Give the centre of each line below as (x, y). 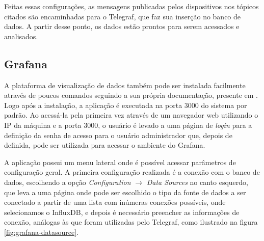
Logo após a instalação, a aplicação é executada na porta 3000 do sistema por (126, 105)
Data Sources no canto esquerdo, (197, 182)
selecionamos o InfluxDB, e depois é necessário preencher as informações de (122, 212)
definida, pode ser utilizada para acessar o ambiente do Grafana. (105, 145)
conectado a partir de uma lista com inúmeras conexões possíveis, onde (115, 202)
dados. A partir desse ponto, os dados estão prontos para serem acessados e (122, 26)
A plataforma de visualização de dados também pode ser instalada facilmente (125, 85)
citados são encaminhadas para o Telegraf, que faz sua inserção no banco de (123, 16)
